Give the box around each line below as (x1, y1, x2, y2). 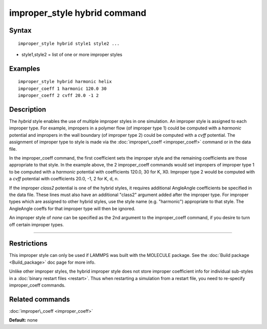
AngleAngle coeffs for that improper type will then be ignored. (9, 206, 135, 211)
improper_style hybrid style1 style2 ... (18, 41, 120, 46)
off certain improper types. (9, 221, 64, 227)
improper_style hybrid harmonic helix (18, 79, 112, 84)
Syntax (9, 26, 32, 35)
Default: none (9, 317, 38, 323)
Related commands (9, 295, 70, 303)
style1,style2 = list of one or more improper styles (21, 51, 123, 57)
